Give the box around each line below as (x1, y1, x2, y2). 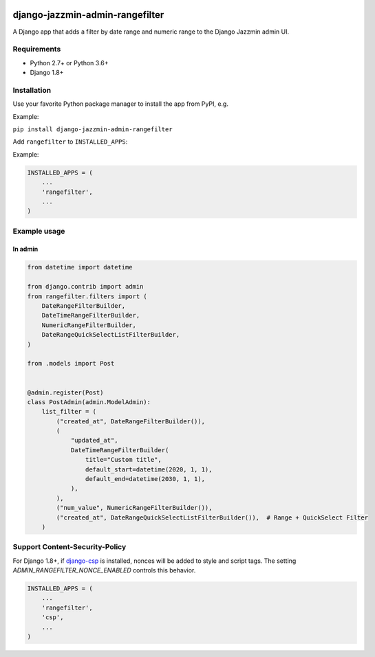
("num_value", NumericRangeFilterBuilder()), (56, 504, 213, 512)
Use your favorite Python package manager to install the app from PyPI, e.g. (12, 100, 228, 108)
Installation (12, 85, 52, 95)
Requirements (12, 45, 61, 54)
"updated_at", (70, 436, 118, 445)
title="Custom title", (85, 456, 162, 464)
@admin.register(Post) (27, 388, 104, 397)
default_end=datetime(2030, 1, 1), (85, 475, 206, 483)
